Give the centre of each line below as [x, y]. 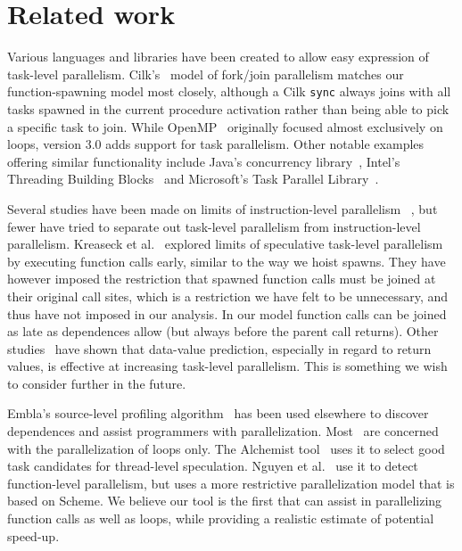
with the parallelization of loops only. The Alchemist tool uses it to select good [226, 448]
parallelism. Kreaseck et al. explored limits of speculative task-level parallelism [225, 244]
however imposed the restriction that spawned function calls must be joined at [222, 279]
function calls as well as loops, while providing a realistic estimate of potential [221, 518]
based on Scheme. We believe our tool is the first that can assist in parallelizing [225, 501]
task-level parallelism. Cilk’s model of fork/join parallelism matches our [206, 74]
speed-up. [33, 535]
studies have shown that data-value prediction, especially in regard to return [219, 348]
